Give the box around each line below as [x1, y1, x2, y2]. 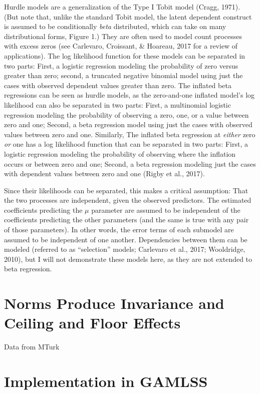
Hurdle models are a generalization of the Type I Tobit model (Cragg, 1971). [4, 2, 240, 12]
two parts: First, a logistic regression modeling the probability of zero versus [4, 60, 238, 71]
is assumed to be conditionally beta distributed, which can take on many [4, 21, 226, 32]
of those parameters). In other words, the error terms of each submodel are [4, 224, 234, 235]
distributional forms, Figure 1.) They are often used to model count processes [4, 31, 242, 41]
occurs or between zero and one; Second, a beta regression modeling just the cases [4, 158, 256, 169]
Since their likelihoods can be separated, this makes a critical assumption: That [4, 185, 248, 195]
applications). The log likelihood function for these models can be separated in [4, 50, 245, 61]
